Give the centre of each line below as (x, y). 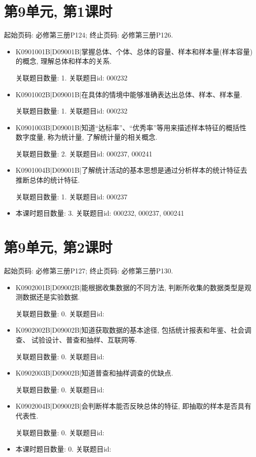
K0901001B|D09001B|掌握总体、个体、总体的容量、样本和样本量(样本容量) (134, 51)
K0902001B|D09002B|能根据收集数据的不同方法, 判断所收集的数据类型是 (130, 287)
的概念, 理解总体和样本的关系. (64, 61)
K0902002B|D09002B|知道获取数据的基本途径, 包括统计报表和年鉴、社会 (130, 330)
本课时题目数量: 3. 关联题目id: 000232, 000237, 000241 (100, 213)
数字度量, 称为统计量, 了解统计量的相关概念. (86, 137)
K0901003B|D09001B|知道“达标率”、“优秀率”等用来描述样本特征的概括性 (131, 127)
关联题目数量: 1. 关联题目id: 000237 (72, 196)
